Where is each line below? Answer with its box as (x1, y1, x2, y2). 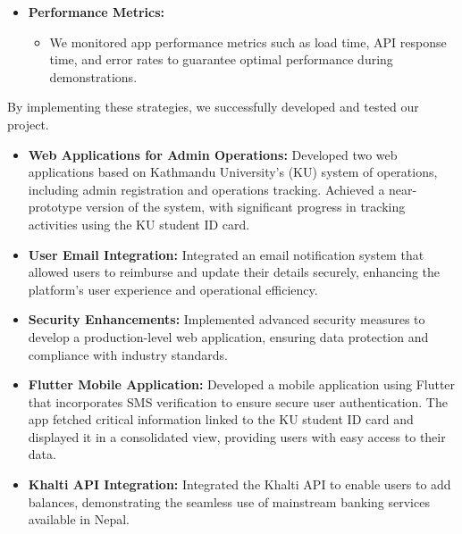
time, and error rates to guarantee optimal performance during (49, 50, 393, 69)
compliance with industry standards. (28, 345, 228, 363)
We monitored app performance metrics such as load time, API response (49, 32, 447, 51)
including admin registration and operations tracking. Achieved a (28, 179, 385, 198)
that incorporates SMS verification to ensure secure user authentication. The (28, 392, 448, 411)
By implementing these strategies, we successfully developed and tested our (7, 97, 419, 116)
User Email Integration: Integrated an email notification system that (28, 245, 424, 263)
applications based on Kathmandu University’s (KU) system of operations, (28, 163, 438, 181)
